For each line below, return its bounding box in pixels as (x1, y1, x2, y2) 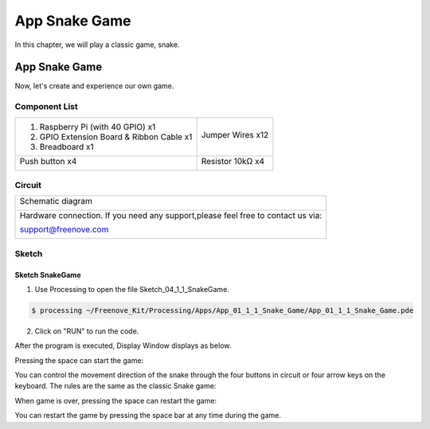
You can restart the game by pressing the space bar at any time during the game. (14, 411, 282, 420)
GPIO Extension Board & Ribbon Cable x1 (39, 131, 193, 142)
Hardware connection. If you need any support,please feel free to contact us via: (19, 210, 322, 221)
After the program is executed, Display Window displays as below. (14, 341, 232, 350)
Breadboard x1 (39, 141, 95, 152)
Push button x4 (19, 155, 77, 166)
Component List (14, 101, 79, 112)
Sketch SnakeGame (14, 270, 81, 279)
